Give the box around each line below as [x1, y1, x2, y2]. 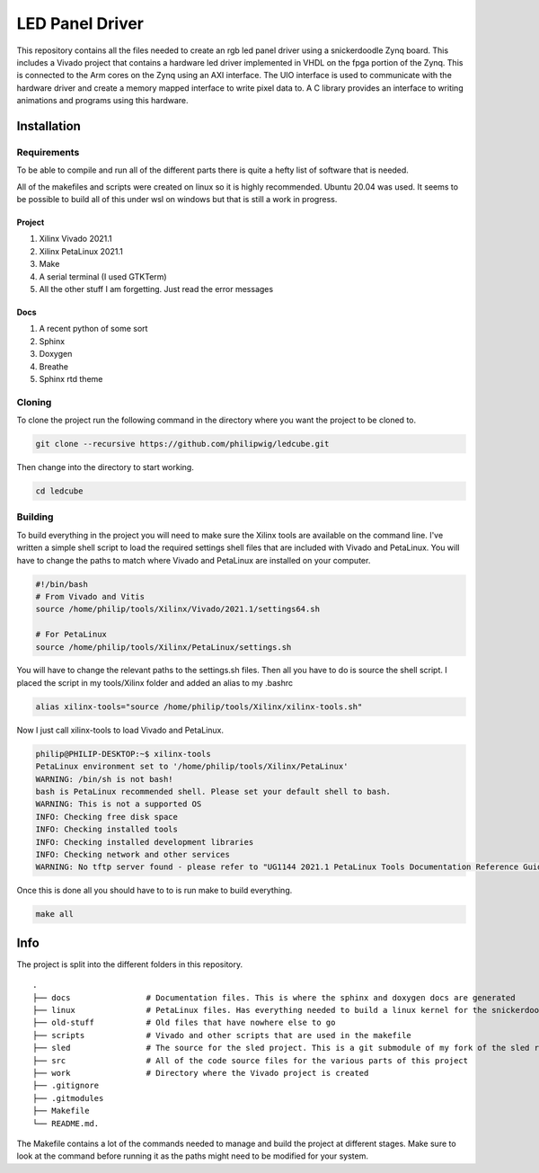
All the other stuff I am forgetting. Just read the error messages [39, 284, 274, 294]
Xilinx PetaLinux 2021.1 [39, 245, 123, 256]
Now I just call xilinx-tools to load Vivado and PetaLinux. [16, 724, 225, 735]
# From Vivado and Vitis [35, 591, 146, 601]
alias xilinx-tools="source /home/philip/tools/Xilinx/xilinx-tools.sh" [35, 701, 363, 712]
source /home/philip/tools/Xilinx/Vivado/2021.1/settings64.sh [35, 604, 321, 615]
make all [35, 909, 75, 920]
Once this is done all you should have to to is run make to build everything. [16, 885, 293, 896]
